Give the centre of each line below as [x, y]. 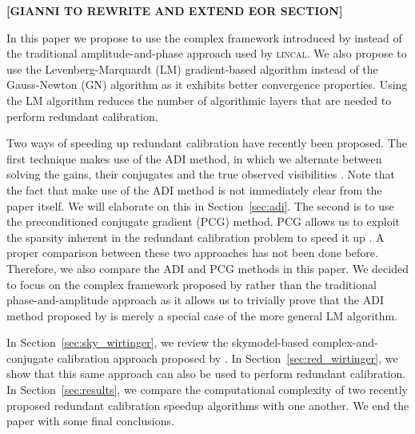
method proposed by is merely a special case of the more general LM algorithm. [202, 315]
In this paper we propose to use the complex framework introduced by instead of [204, 37]
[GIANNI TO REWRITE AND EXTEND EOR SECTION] [175, 10]
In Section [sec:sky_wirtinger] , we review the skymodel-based [158, 342]
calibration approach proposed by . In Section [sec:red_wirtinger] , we [227, 358]
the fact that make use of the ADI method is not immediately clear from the [194, 189]
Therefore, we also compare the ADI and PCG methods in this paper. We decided [207, 268]
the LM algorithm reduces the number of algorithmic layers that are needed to [199, 100]
